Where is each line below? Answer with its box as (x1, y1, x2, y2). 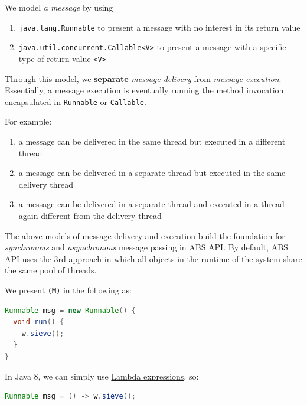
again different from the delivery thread (18, 209, 162, 221)
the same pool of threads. (5, 264, 97, 276)
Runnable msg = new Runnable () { (5, 306, 136, 315)
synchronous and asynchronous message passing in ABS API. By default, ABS (5, 241, 288, 253)
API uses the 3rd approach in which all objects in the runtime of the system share (5, 252, 302, 264)
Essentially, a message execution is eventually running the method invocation (5, 84, 284, 96)
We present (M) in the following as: (5, 283, 132, 296)
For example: (5, 115, 52, 128)
